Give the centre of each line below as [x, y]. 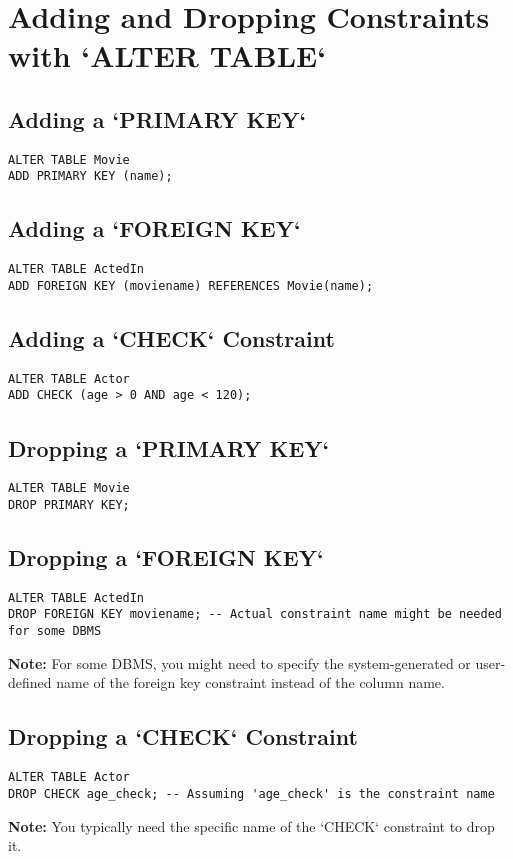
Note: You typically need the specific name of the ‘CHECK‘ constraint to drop [251, 825]
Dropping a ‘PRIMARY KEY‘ [169, 447]
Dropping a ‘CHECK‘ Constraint [183, 736]
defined [30, 682]
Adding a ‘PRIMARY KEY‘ [157, 118]
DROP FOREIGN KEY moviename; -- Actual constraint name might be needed [255, 614]
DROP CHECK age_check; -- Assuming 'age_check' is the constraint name [251, 793]
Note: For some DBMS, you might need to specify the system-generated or [239, 662]
